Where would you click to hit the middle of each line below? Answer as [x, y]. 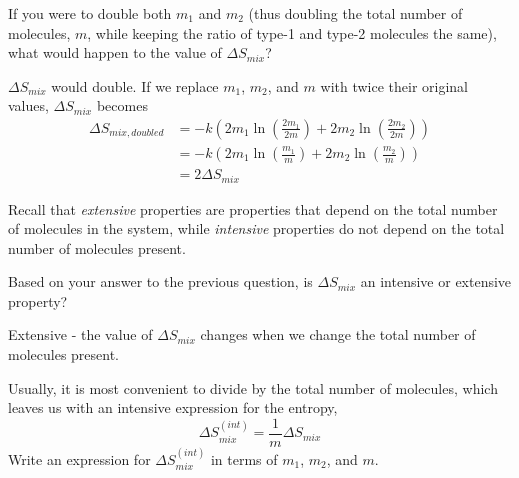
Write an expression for [79, 458]
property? [38, 300]
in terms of [244, 458]
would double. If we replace [135, 85]
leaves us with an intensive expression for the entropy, [173, 407]
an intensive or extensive [436, 281]
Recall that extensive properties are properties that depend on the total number [253, 208]
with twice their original [394, 85]
